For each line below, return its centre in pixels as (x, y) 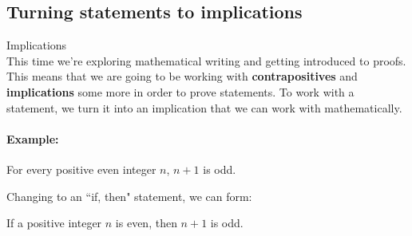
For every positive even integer (81, 169)
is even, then (146, 223)
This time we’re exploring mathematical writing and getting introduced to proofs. (206, 60)
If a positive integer (54, 223)
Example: (33, 138)
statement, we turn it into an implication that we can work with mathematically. (204, 107)
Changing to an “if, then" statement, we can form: (129, 196)
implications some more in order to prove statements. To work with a (180, 91)
